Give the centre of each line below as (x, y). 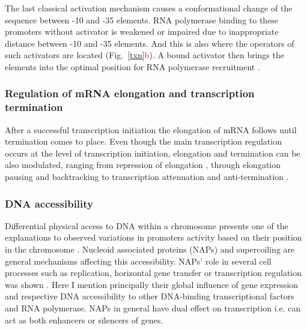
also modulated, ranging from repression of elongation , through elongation (143, 165)
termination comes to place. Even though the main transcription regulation (143, 141)
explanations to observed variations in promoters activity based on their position (153, 237)
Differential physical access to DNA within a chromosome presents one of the (147, 225)
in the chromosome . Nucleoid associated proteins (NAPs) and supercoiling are (150, 249)
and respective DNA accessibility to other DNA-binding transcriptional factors (150, 296)
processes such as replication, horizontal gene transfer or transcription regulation (153, 273)
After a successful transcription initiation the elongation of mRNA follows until (151, 129)
